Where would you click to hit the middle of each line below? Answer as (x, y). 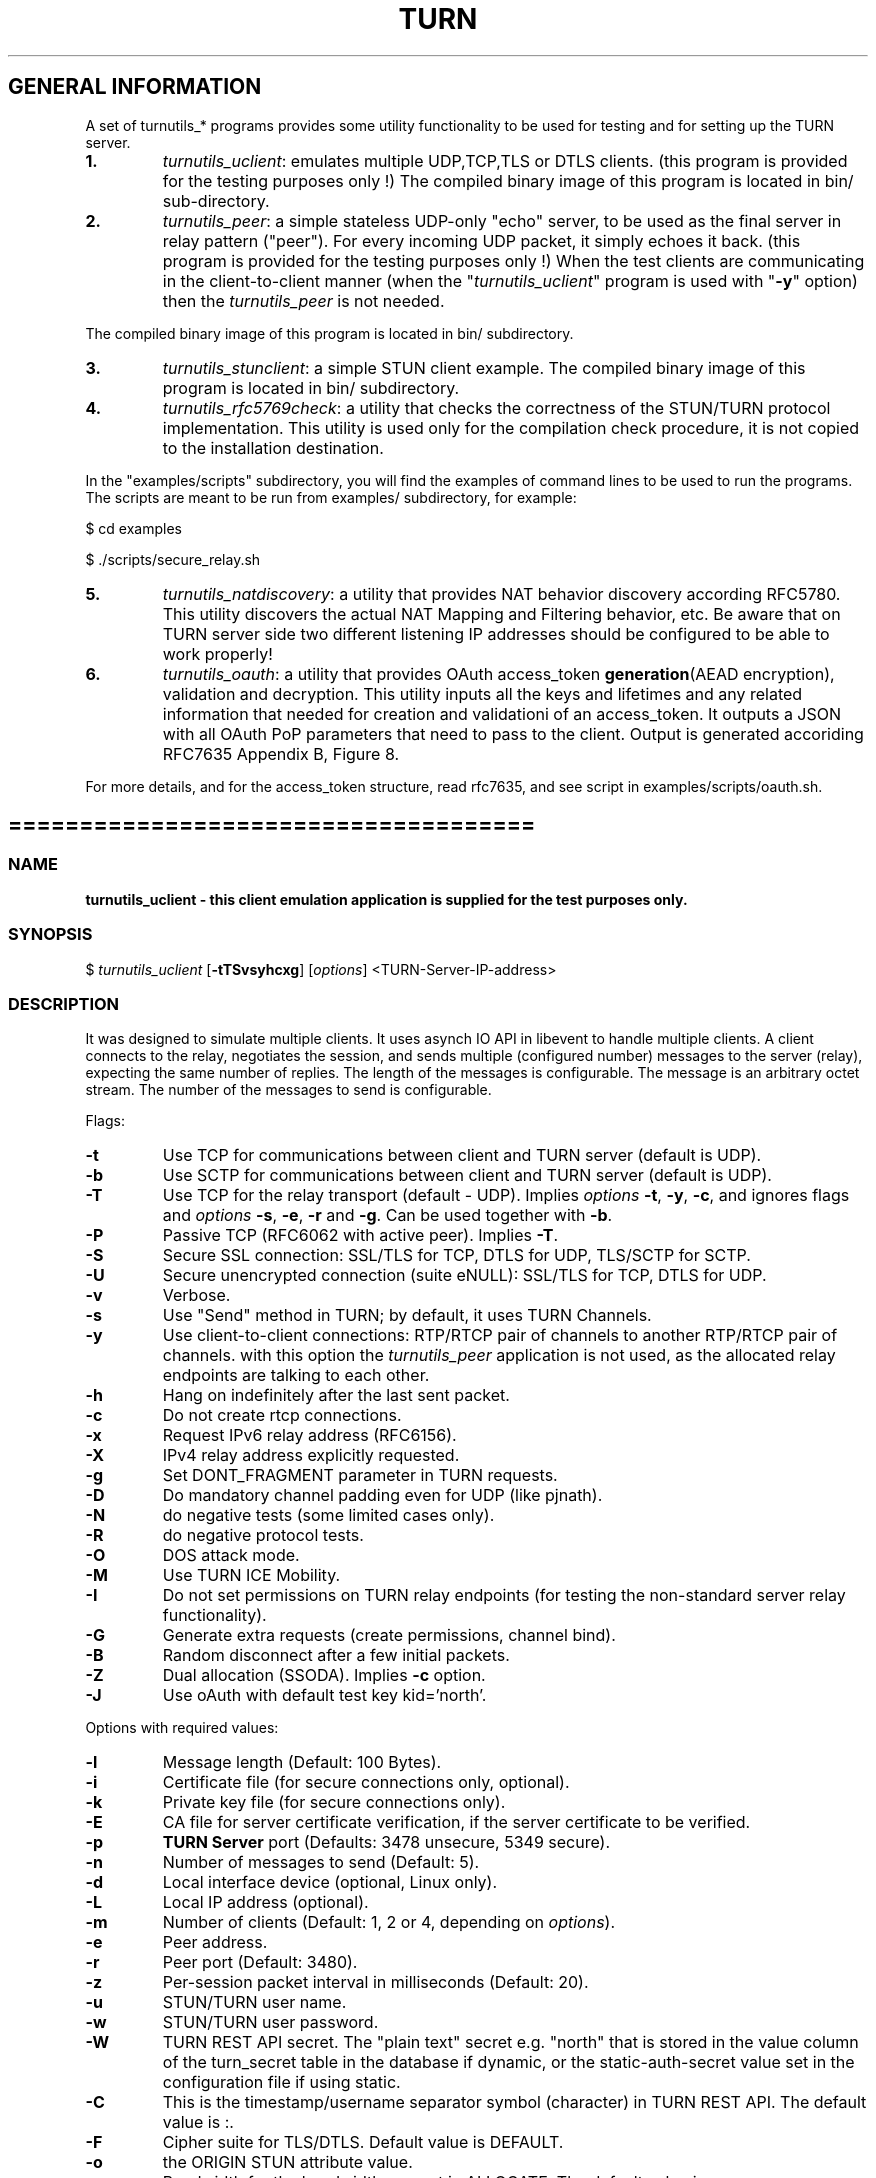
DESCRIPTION (64, 1003)
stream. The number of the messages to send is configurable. (288, 1090)
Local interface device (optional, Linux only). (330, 1882)
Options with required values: (182, 1728)
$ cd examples (133, 528)
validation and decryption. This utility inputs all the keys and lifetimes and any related (482, 693)
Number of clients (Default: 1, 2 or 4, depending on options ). (389, 1922)
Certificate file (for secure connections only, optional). (366, 1782)
